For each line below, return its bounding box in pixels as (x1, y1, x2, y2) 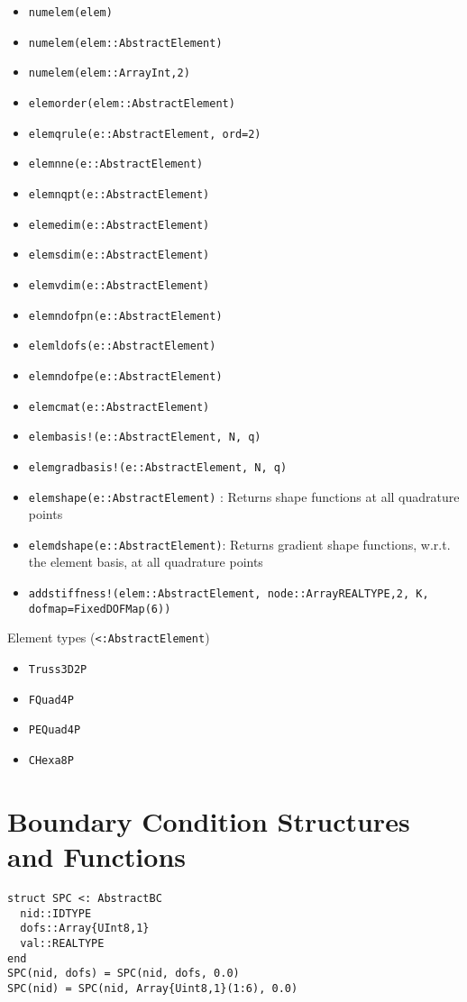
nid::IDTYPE (20, 906, 92, 920)
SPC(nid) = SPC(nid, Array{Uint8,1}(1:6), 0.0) (7, 981, 298, 995)
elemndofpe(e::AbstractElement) (28, 369, 223, 383)
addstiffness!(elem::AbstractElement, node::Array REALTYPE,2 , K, (28, 588, 429, 600)
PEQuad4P (28, 724, 81, 737)
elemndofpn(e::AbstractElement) (28, 309, 223, 323)
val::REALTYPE (20, 936, 105, 950)
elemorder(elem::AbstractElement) (28, 96, 235, 110)
